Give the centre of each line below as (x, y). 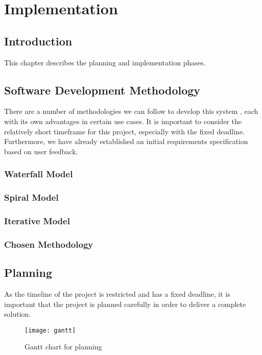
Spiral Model (31, 197)
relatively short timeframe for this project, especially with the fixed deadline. (125, 131)
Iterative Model (37, 220)
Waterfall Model (39, 174)
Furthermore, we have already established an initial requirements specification (126, 141)
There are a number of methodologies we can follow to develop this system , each (131, 111)
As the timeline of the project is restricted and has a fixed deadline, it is (117, 293)
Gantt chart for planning (63, 347)
